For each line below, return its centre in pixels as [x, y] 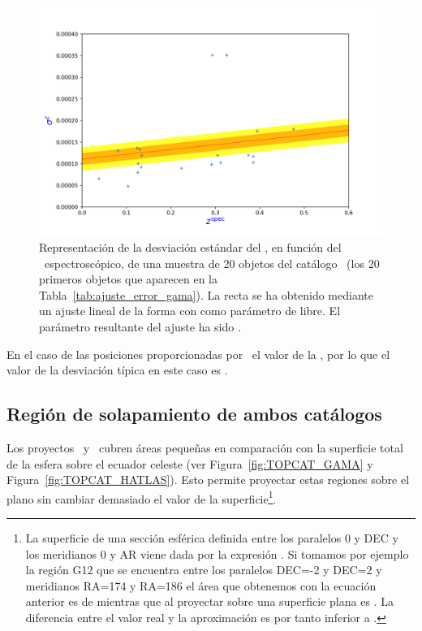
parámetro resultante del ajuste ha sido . [140, 326]
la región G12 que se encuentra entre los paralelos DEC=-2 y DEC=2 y [204, 570]
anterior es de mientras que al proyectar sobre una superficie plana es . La [209, 601]
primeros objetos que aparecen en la [128, 279]
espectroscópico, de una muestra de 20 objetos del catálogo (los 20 [212, 263]
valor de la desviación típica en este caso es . [117, 370]
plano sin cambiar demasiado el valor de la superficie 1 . [142, 497]
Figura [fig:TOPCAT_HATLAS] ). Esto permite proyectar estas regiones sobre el [208, 480]
